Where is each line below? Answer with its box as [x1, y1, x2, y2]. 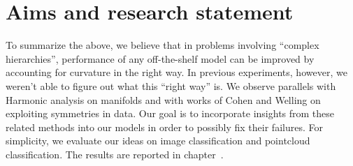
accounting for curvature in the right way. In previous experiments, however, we [6, 65, 347, 80]
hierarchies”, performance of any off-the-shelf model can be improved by [6, 51, 315, 66]
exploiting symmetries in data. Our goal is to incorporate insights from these [6, 106, 335, 121]
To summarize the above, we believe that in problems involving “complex [6, 38, 319, 52]
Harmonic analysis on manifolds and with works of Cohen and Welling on [6, 92, 321, 107]
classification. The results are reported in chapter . [6, 146, 224, 161]
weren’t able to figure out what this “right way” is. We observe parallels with [6, 78, 336, 93]
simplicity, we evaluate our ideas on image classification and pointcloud [6, 133, 310, 148]
